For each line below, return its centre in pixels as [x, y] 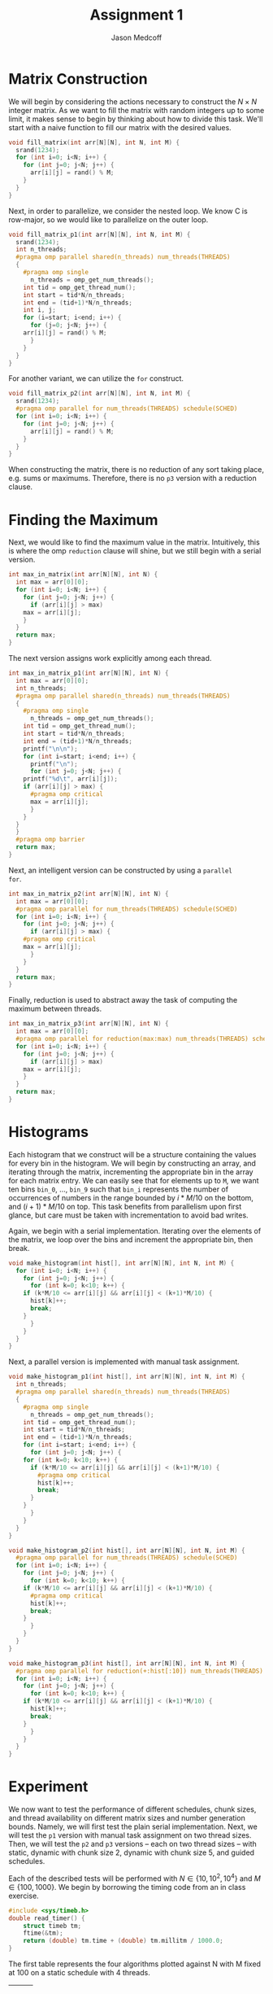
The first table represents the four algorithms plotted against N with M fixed [135, 1964]
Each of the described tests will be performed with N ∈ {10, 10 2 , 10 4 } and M [135, 1878]
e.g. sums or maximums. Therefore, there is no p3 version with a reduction [133, 479]
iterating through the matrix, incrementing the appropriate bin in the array [131, 1172]
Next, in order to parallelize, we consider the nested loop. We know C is [128, 211]
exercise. [24, 1896]
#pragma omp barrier [50, 840]
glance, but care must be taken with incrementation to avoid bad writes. [129, 1215]
